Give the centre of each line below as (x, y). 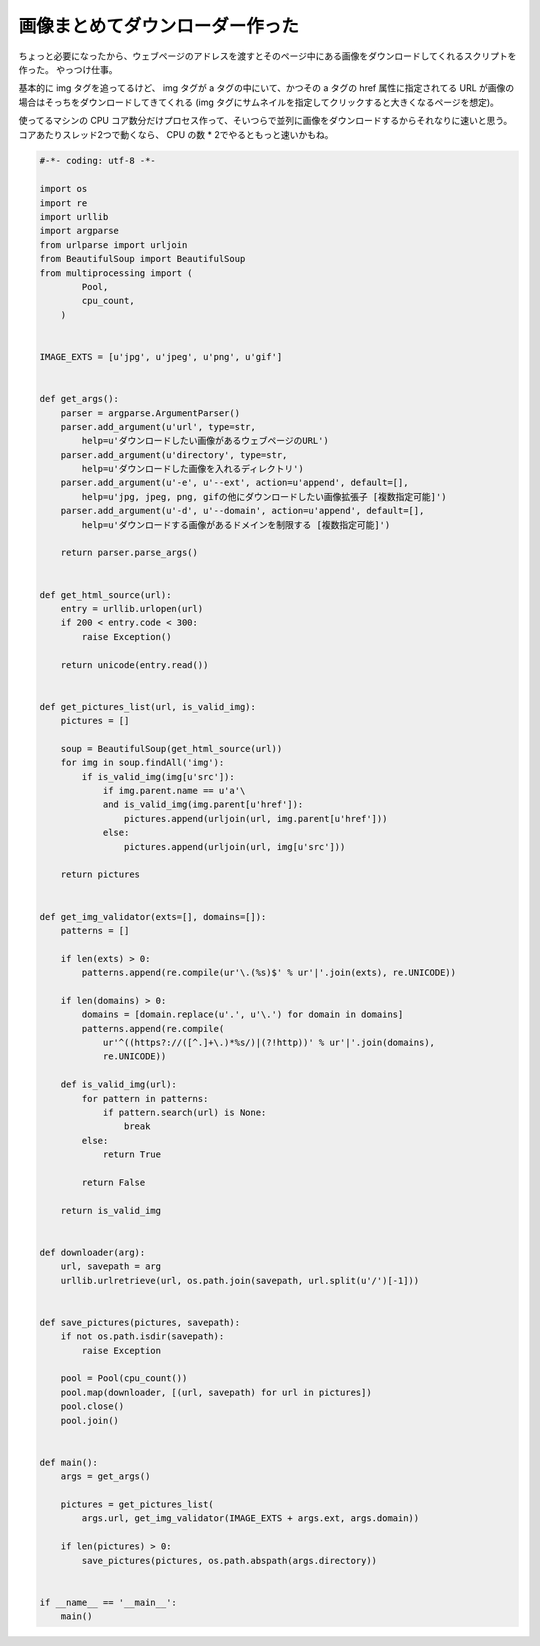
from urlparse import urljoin (113, 244)
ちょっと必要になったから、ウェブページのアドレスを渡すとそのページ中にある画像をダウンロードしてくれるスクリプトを (267, 56)
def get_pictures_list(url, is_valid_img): (148, 706)
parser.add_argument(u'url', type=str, (158, 426)
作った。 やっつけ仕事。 (68, 69)
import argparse (79, 231)
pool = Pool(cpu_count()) (124, 1378)
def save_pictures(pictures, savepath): (139, 1322)
